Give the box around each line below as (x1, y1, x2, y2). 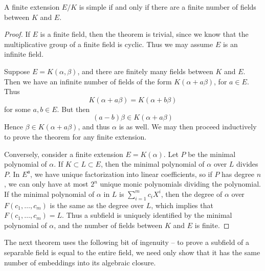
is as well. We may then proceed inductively (119, 121, 257, 132)
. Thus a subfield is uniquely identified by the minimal (62, 210, 232, 220)
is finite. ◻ (194, 219, 230, 230)
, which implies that (151, 199, 213, 210)
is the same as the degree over (50, 199, 144, 210)
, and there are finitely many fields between (77, 65, 213, 76)
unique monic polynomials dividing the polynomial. (100, 178, 261, 189)
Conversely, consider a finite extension (4, 148, 123, 159)
